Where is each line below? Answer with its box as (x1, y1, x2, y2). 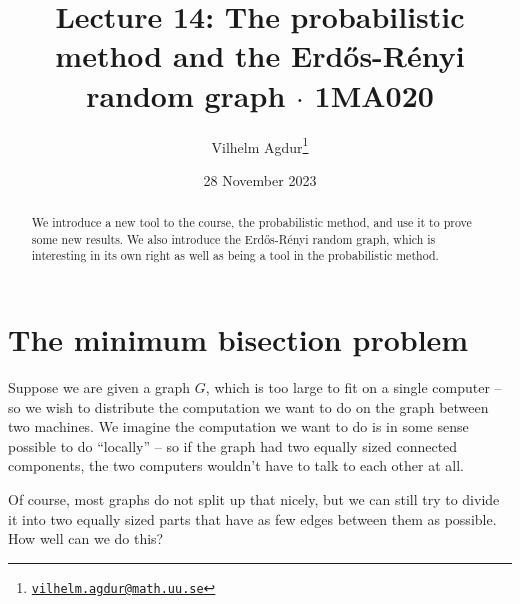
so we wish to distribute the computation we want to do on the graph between (8, 396, 489, 417)
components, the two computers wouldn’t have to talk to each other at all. (8, 455, 464, 476)
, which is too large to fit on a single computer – (205, 377, 502, 398)
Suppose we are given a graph (8, 377, 191, 398)
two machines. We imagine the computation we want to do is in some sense (8, 416, 469, 437)
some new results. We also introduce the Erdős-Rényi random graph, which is (31, 230, 436, 247)
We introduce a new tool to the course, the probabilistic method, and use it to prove (31, 214, 472, 231)
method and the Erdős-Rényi (55, 35, 465, 76)
